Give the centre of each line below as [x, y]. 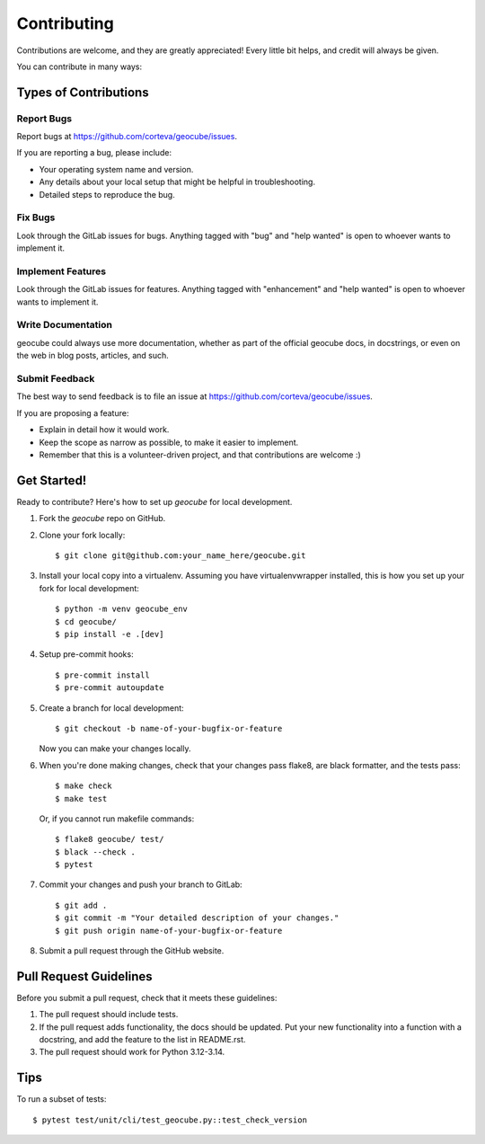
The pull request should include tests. [109, 1015]
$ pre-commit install [102, 675]
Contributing [65, 23]
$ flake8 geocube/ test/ [110, 839]
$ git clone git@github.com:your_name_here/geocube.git [181, 556]
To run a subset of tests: [62, 1099]
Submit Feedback [56, 379]
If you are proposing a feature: [73, 412]
